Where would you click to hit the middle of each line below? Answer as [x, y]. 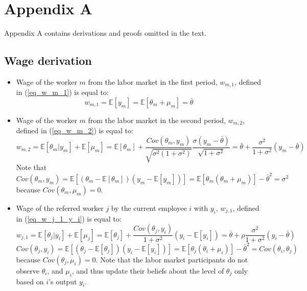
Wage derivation [48, 60]
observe [28, 270]
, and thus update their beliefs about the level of [148, 270]
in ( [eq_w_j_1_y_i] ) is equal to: [69, 218]
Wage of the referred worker [60, 208]
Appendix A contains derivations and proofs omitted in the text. [105, 33]
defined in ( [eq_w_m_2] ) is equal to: [75, 130]
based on [30, 281]
